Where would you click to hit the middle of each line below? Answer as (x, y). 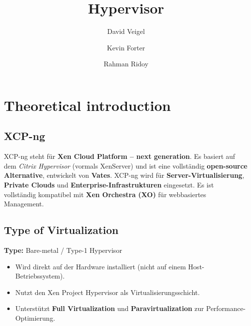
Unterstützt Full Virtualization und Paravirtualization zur (110, 308)
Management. (24, 204)
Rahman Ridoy (126, 64)
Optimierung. (35, 318)
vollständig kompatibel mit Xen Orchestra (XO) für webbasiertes (105, 194)
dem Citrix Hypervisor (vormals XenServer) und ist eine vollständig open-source (126, 165)
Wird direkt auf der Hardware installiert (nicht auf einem (101, 266)
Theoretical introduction (87, 105)
